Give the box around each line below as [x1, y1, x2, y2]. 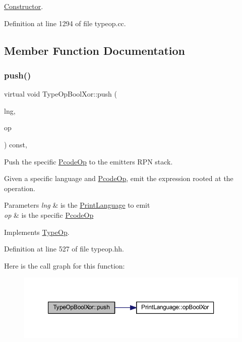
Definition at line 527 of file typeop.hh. [4, 243, 124, 254]
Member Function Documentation [4, 42, 186, 58]
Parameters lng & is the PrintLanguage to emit [4, 200, 150, 210]
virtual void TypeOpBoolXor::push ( [4, 89, 117, 99]
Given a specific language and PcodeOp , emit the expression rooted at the [4, 173, 233, 184]
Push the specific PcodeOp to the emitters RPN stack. [4, 156, 173, 166]
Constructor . [4, 1, 43, 11]
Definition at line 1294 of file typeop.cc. [4, 18, 126, 28]
